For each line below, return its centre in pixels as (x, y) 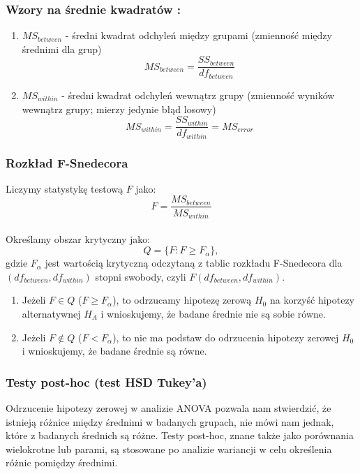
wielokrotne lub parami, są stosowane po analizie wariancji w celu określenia (169, 449)
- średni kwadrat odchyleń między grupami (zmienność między (198, 35)
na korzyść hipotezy (312, 300)
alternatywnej (51, 313)
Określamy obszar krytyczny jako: (78, 238)
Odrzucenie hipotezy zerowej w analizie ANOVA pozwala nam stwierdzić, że (168, 407)
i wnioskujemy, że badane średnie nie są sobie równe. (213, 313)
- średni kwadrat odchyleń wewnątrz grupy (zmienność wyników (198, 95)
